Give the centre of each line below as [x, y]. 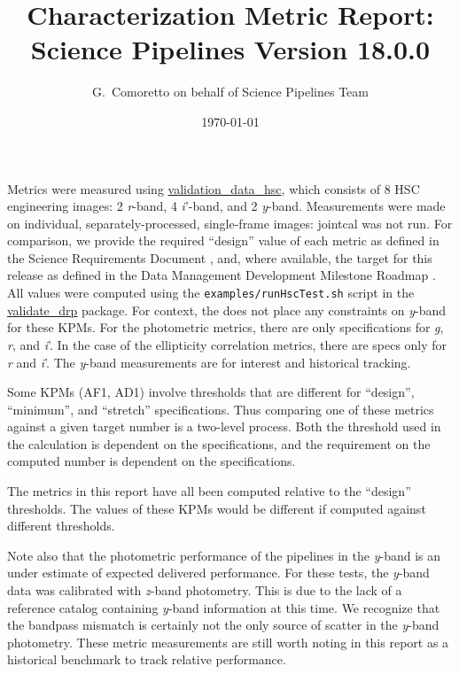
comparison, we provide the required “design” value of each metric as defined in [223, 240]
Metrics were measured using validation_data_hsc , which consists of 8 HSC [214, 188]
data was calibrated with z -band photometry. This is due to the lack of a [205, 590]
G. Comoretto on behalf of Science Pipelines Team [230, 92]
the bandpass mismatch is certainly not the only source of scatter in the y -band [223, 625]
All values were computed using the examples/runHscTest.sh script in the [211, 293]
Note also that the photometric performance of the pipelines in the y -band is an [224, 555]
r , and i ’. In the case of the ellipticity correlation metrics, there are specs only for [227, 344]
